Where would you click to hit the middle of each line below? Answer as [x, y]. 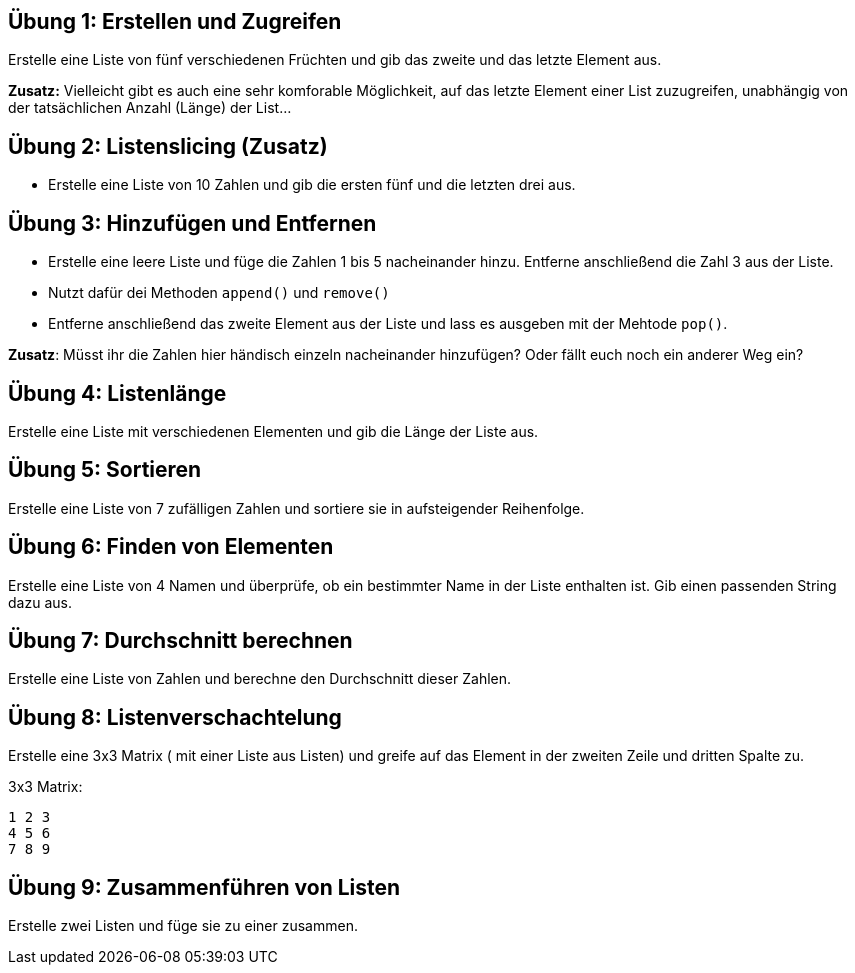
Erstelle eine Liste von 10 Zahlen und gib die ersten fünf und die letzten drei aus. [312, 185]
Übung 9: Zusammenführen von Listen [204, 887]
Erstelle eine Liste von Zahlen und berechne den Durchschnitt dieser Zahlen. [260, 679]
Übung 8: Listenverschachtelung [175, 717]
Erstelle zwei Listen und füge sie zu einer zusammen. [183, 926]
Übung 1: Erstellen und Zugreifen [175, 21]
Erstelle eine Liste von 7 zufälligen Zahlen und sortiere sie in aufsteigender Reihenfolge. [296, 508]
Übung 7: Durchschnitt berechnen [180, 641]
